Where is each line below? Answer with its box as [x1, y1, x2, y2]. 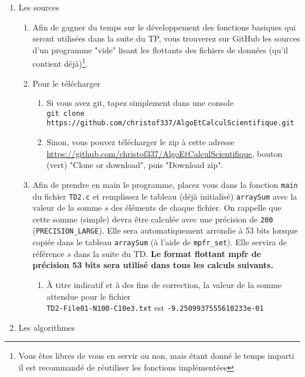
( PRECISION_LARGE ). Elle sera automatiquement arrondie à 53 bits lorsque [32, 224, 298, 237]
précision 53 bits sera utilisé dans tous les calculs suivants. [32, 259, 273, 271]
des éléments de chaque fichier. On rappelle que [111, 201, 282, 214]
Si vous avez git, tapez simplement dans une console [46, 97, 234, 109]
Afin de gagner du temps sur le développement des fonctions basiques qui [32, 20, 296, 33]
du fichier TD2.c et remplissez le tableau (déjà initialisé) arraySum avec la [32, 190, 297, 202]
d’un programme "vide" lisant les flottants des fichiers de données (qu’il [32, 43, 288, 56]
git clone [46, 109, 84, 118]
